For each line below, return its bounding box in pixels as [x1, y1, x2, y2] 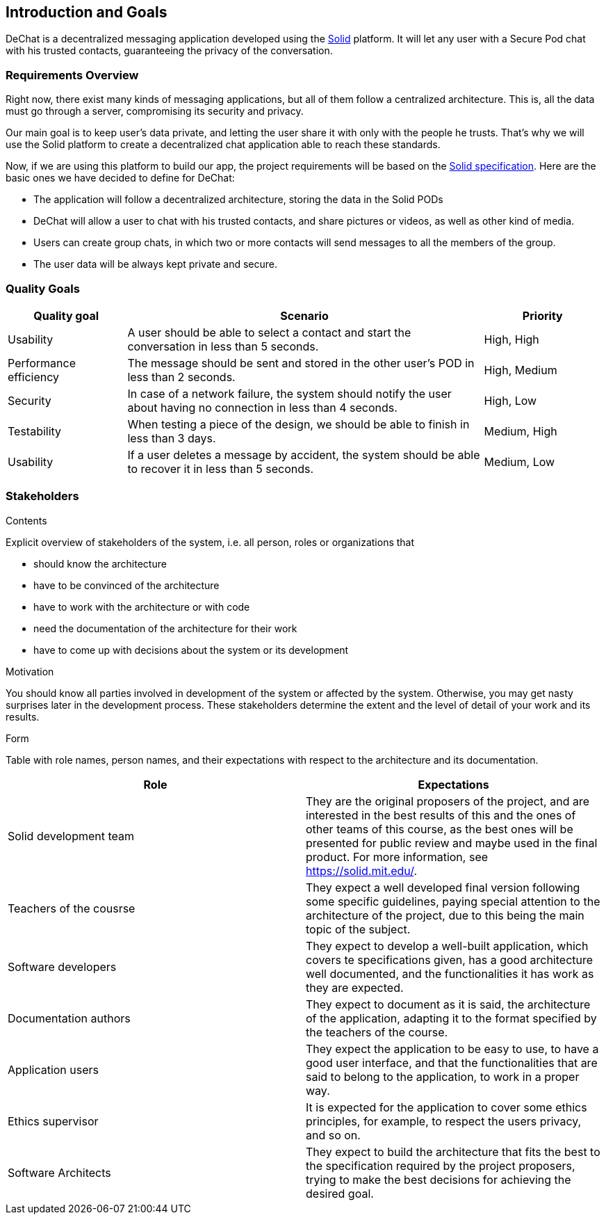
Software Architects [8, 1165, 111, 1180]
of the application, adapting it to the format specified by [306, 1011, 597, 1025]
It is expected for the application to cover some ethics [306, 1100, 587, 1114]
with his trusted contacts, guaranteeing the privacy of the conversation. [6, 45, 333, 57]
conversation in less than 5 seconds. [127, 339, 319, 353]
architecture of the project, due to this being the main [306, 908, 584, 922]
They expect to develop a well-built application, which [306, 938, 589, 953]
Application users [8, 1062, 99, 1077]
